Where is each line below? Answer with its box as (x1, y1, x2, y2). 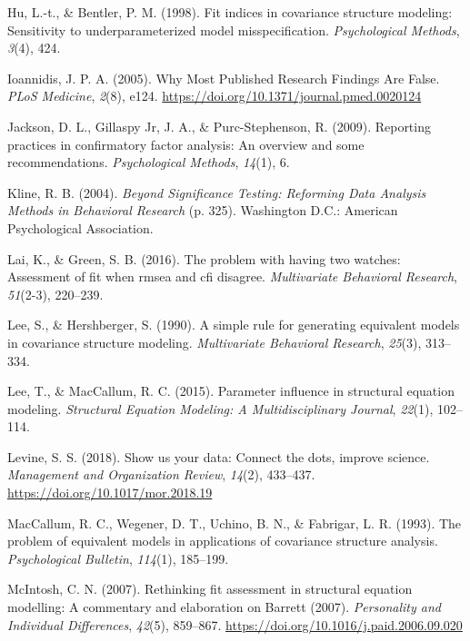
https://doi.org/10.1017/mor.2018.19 (7, 483, 213, 502)
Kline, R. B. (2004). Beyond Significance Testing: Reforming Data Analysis (7, 182, 426, 202)
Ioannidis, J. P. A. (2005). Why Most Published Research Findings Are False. (7, 68, 440, 87)
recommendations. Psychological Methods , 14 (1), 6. (7, 153, 290, 172)
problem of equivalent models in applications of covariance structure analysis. (7, 531, 438, 550)
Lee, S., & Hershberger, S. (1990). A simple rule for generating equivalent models (7, 315, 460, 334)
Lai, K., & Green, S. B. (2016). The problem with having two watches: (7, 249, 401, 268)
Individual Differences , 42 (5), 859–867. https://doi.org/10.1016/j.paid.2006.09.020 (7, 615, 463, 634)
